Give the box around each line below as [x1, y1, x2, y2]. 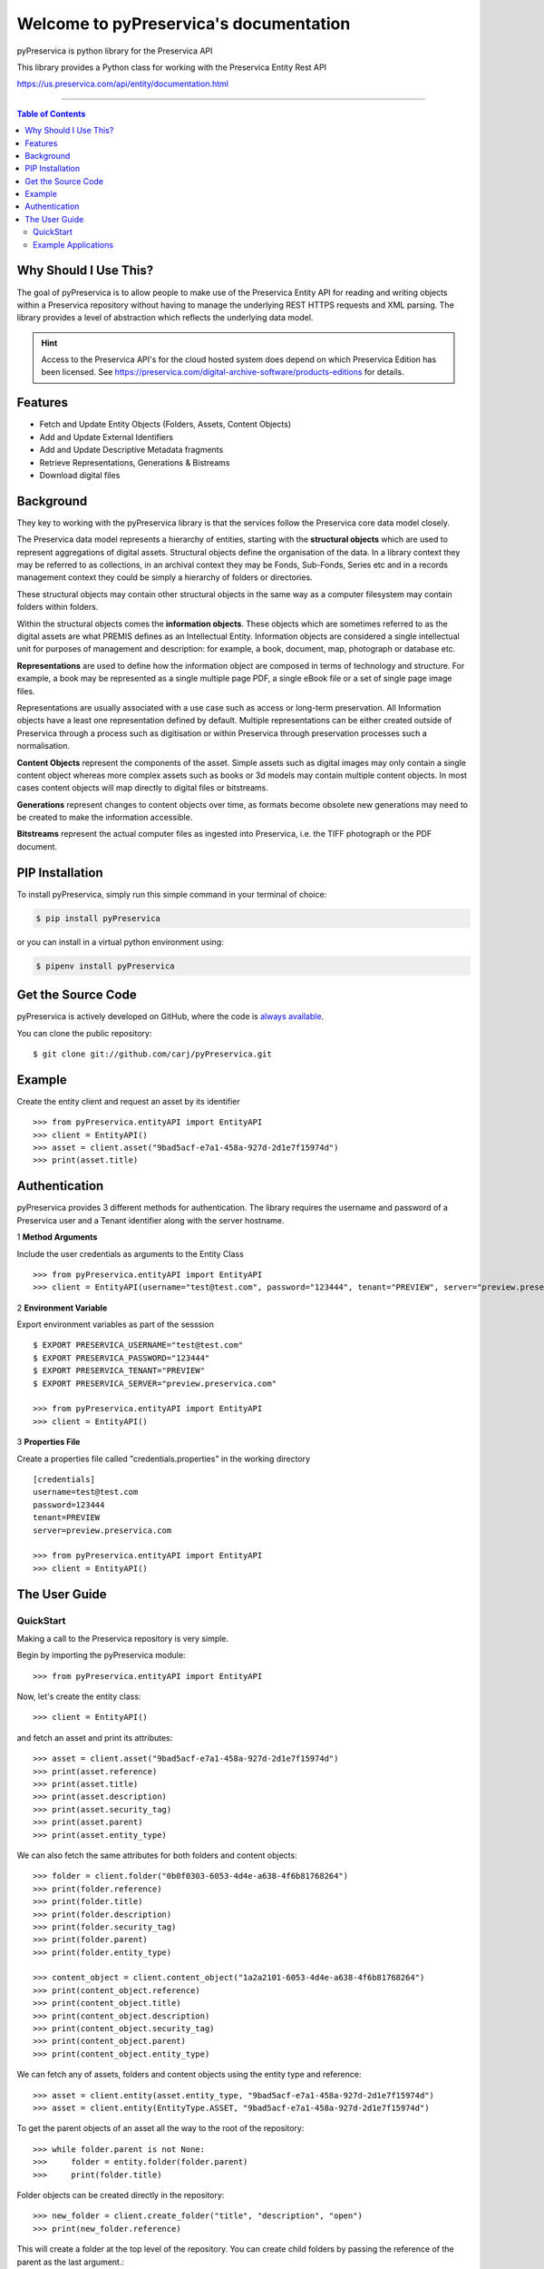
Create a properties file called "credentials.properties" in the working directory [16, 1453, 311, 1464]
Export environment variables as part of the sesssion [16, 1319, 215, 1330]
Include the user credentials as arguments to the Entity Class [16, 1248, 244, 1259]
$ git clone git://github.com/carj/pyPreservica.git [33, 1048, 272, 1059]
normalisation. [16, 741, 70, 751]
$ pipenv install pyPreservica [35, 960, 176, 971]
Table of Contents [16, 108, 86, 119]
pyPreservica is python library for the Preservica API [16, 45, 213, 56]
